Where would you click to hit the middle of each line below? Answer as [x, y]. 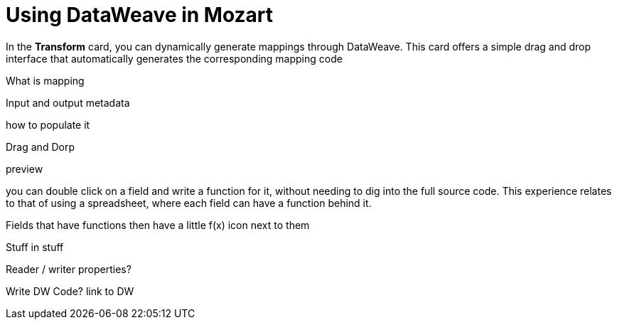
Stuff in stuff [35, 247]
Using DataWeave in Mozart [140, 15]
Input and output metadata [68, 102]
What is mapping [45, 80]
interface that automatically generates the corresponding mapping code [174, 58]
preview [25, 169]
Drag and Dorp [40, 146]
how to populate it [48, 124]
